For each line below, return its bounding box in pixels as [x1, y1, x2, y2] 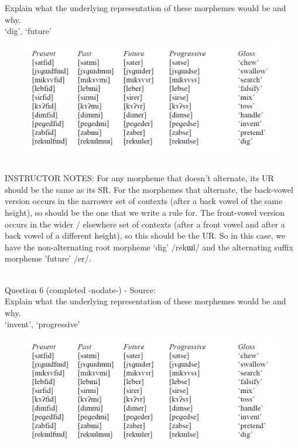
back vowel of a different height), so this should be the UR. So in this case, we [5, 229, 286, 242]
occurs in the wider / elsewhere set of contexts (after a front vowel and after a [5, 218, 285, 230]
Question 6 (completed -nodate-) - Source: [5, 283, 156, 296]
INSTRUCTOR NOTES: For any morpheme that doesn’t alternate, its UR [5, 172, 274, 184]
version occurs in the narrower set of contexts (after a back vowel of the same [5, 195, 283, 207]
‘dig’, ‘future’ [5, 25, 52, 37]
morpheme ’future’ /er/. [5, 252, 91, 264]
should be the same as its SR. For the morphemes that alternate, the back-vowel [5, 183, 293, 195]
